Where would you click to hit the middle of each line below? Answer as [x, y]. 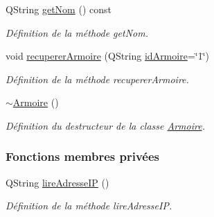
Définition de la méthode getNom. [77, 32]
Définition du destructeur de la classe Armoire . [105, 125]
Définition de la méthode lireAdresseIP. [89, 206]
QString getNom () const [59, 9]
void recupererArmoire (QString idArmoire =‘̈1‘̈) [107, 56]
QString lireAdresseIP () [57, 182]
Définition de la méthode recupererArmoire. [97, 79]
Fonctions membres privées [83, 156]
